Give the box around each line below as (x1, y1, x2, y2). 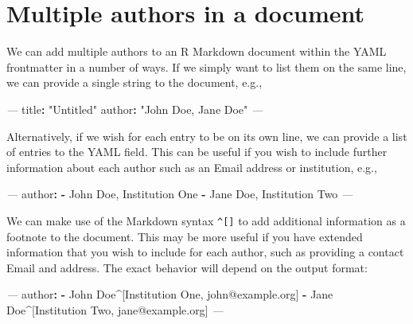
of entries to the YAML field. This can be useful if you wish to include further (6, 143, 388, 160)
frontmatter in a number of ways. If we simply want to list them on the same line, (6, 58, 407, 75)
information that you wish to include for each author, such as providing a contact (6, 244, 404, 260)
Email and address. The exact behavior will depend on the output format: (6, 259, 368, 275)
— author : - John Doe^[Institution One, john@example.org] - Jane (6, 286, 333, 303)
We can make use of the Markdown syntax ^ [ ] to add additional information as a (6, 212, 406, 228)
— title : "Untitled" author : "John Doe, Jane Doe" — (6, 100, 263, 117)
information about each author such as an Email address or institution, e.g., (6, 158, 377, 175)
